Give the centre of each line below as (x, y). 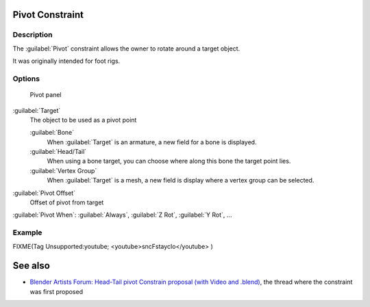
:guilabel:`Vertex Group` (63, 170)
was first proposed (57, 291)
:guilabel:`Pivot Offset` (44, 193)
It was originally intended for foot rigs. (66, 61)
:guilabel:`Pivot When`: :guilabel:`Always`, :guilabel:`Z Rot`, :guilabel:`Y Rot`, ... (122, 215)
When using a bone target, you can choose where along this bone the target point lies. (169, 161)
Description (33, 35)
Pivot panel (46, 95)
